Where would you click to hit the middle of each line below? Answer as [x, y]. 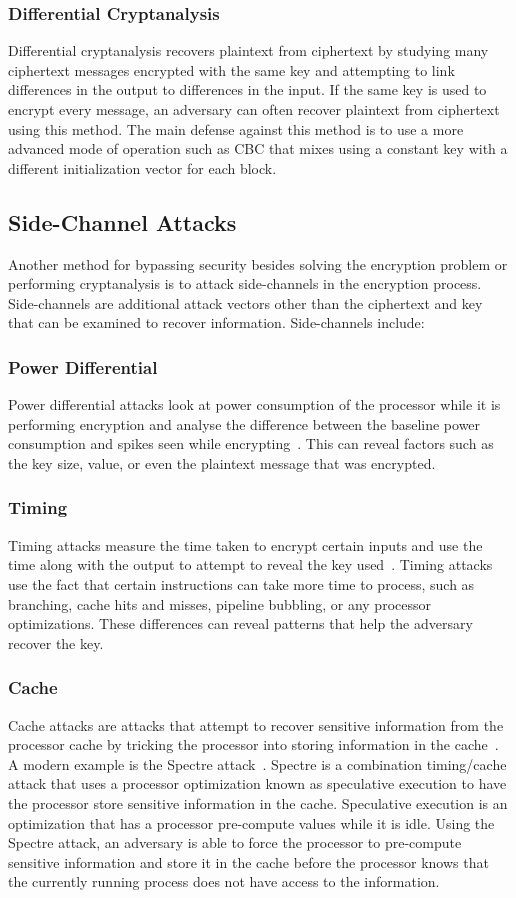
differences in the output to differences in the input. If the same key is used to [247, 89]
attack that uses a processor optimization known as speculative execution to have [257, 783]
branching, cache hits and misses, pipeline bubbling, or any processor [219, 603]
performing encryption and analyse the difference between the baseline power [244, 423]
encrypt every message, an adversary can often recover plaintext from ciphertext [254, 109]
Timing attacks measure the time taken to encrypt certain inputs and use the [245, 544]
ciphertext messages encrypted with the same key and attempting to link [231, 69]
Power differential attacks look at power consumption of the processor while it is [254, 404]
